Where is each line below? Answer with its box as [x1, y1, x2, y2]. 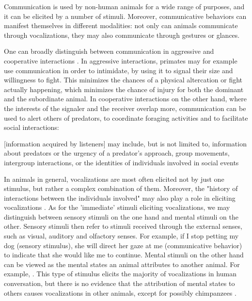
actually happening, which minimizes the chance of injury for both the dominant [4, 84, 244, 94]
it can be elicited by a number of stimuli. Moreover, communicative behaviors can [4, 11, 247, 21]
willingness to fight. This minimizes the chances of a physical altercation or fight [4, 75, 243, 85]
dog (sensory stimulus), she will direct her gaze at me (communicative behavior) [4, 240, 242, 250]
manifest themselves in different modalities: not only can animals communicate [4, 20, 238, 31]
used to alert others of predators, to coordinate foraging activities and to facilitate [4, 112, 248, 123]
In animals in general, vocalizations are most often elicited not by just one [4, 174, 224, 184]
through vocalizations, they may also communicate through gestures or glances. [4, 30, 240, 40]
